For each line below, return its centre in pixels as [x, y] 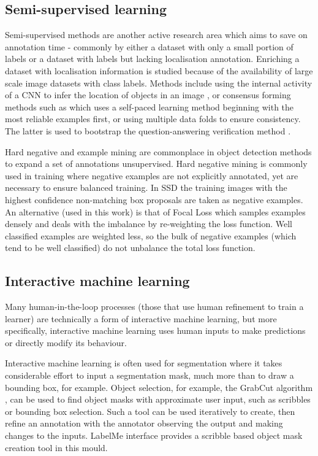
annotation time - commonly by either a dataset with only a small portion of [149, 46]
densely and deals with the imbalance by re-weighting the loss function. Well [149, 224]
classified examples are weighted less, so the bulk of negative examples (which [151, 235]
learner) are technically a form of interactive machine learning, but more [141, 318]
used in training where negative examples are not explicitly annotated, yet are [152, 175]
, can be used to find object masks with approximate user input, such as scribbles [158, 399]
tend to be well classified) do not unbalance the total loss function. [130, 248]
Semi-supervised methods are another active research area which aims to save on [156, 35]
